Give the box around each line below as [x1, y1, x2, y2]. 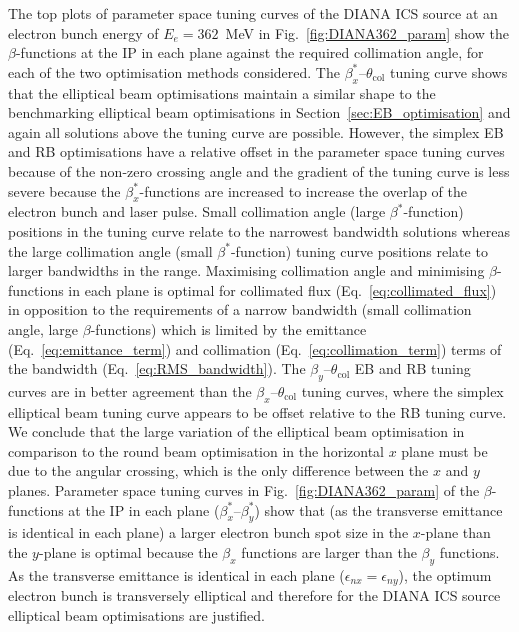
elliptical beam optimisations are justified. [8, 604, 265, 625]
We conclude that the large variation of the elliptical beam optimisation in [8, 421, 465, 442]
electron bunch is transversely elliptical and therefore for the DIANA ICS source [8, 585, 501, 606]
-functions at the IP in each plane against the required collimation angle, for [15, 42, 484, 63]
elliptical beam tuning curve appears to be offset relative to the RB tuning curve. [8, 401, 507, 422]
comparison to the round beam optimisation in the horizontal [8, 440, 384, 461]
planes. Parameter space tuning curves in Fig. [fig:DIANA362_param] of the [8, 480, 480, 501]
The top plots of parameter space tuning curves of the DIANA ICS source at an [8, 3, 498, 23]
